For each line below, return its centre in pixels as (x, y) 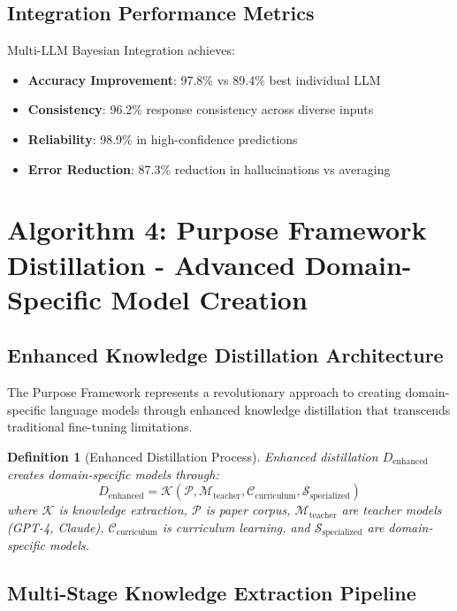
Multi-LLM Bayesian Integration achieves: (121, 50)
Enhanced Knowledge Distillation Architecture (225, 355)
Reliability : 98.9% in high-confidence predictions (163, 138)
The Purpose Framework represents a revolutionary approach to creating (204, 392)
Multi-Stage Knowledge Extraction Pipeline (212, 593)
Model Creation (209, 298)
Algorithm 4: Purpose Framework (217, 229)
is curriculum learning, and (236, 527)
